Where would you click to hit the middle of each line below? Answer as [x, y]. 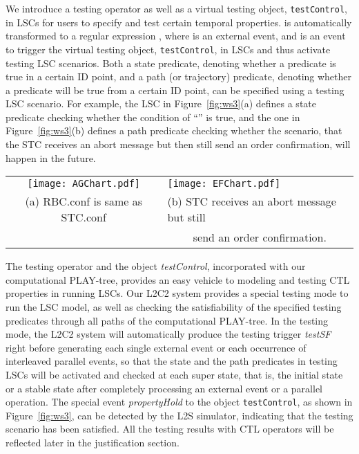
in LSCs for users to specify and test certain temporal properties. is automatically [179, 22]
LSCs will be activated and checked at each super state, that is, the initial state [174, 374]
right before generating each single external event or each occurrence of [156, 347]
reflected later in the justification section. [93, 443]
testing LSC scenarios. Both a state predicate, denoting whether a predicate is [171, 63]
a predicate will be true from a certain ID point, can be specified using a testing [175, 90]
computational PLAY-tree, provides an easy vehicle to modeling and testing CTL [178, 279]
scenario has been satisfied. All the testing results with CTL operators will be [170, 429]
